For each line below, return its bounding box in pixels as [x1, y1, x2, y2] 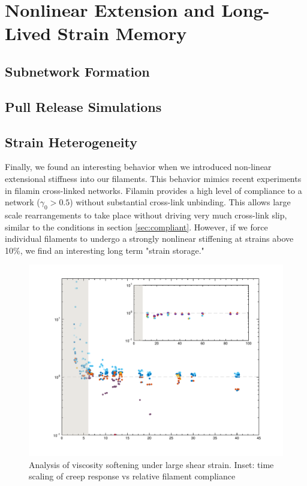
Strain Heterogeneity [5, 132, 137, 151]
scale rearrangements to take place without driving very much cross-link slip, [5, 208, 287, 221]
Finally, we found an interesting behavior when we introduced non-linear [5, 160, 272, 173]
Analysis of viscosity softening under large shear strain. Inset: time [29, 458, 274, 470]
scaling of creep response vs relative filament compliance [29, 470, 236, 482]
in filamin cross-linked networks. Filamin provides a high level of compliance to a [5, 184, 302, 196]
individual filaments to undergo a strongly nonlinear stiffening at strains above [5, 232, 294, 245]
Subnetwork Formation [5, 62, 150, 80]
